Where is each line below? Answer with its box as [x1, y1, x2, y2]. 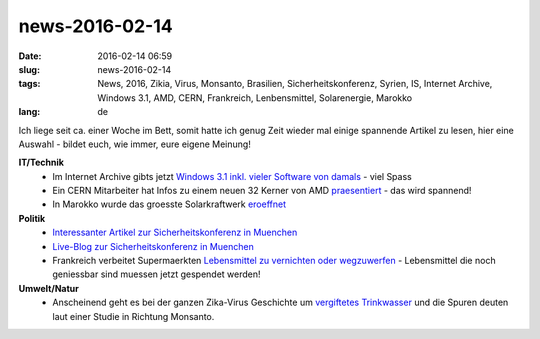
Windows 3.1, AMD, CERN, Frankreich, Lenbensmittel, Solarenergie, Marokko [97, 91, 413, 104]
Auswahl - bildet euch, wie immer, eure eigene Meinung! [18, 138, 252, 150]
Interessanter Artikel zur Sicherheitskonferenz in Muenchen [52, 226, 298, 239]
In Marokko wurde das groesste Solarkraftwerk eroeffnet [52, 198, 287, 210]
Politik [18, 212, 46, 224]
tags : [18, 78, 41, 90]
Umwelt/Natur [18, 282, 79, 294]
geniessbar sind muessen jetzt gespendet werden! [52, 268, 261, 280]
